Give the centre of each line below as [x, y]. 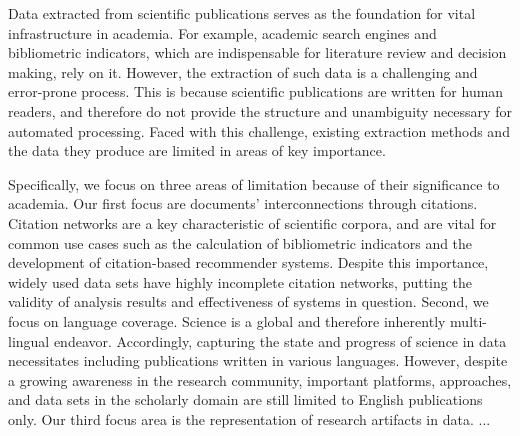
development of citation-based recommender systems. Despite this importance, [248, 262]
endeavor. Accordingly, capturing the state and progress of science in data [280, 340]
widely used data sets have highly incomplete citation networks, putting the [240, 281]
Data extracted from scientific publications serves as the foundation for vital [242, 13]
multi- [469, 320]
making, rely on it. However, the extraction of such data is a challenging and [243, 71]
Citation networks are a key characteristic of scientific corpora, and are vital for [252, 222]
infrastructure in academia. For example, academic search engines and [222, 32]
